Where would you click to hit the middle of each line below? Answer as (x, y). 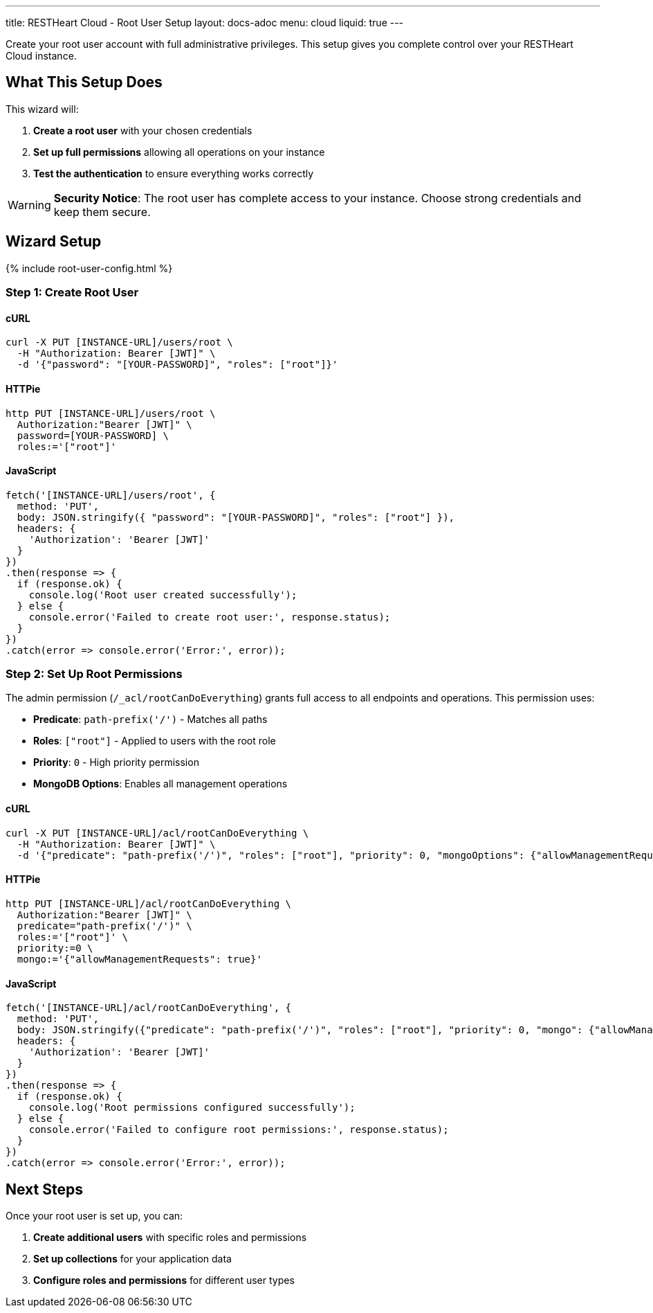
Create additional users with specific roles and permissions (170, 1237)
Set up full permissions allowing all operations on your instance (179, 152)
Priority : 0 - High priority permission (116, 762)
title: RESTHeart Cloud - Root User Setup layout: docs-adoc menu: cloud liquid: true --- (205, 23)
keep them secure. (102, 212)
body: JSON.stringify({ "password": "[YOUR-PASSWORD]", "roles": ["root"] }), (236, 517)
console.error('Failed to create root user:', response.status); (210, 617)
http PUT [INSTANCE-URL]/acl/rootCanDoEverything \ (149, 903)
